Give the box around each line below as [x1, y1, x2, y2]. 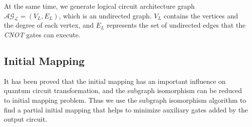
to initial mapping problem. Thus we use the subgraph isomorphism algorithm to [4, 95, 246, 105]
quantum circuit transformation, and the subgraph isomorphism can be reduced [4, 85, 242, 95]
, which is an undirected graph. [58, 10, 152, 20]
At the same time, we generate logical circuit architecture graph [4, 1, 195, 11]
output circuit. [4, 114, 47, 124]
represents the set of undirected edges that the [107, 20, 246, 30]
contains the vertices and [164, 10, 238, 20]
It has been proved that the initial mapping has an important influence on [4, 76, 226, 86]
